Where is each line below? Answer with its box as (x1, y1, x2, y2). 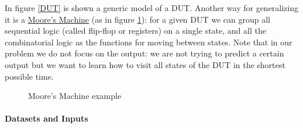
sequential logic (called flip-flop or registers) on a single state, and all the (5, 24, 266, 37)
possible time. (5, 70, 54, 82)
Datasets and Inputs (5, 112, 88, 125)
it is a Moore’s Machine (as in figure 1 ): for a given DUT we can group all (5, 13, 271, 25)
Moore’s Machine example (28, 90, 122, 102)
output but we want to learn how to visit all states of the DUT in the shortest (5, 58, 285, 70)
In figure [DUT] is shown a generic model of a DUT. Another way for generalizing (5, 2, 299, 13)
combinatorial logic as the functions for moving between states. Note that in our (5, 35, 292, 48)
